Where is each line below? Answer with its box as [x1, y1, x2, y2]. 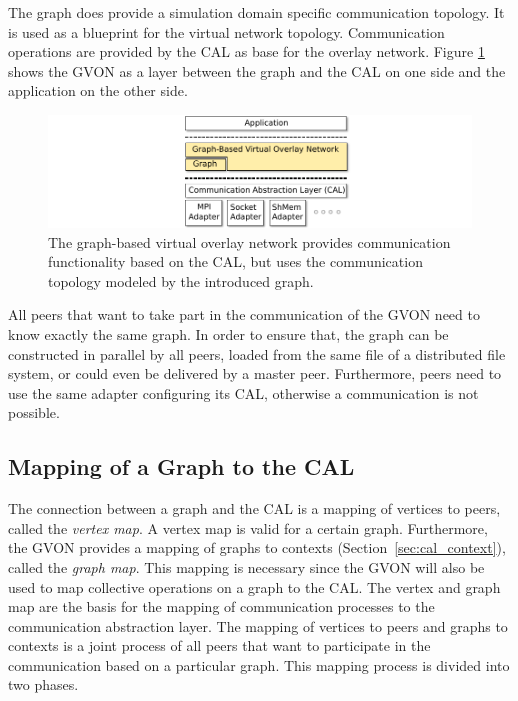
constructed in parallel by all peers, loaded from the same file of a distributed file [8, 343, 506, 364]
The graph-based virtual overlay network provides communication [48, 231, 451, 252]
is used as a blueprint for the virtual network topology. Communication [8, 21, 445, 42]
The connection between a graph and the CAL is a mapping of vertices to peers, [8, 498, 501, 519]
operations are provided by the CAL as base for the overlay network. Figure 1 [8, 41, 485, 62]
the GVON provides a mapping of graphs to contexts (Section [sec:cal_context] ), [8, 537, 506, 558]
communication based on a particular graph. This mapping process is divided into [8, 654, 510, 675]
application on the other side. [8, 80, 188, 101]
